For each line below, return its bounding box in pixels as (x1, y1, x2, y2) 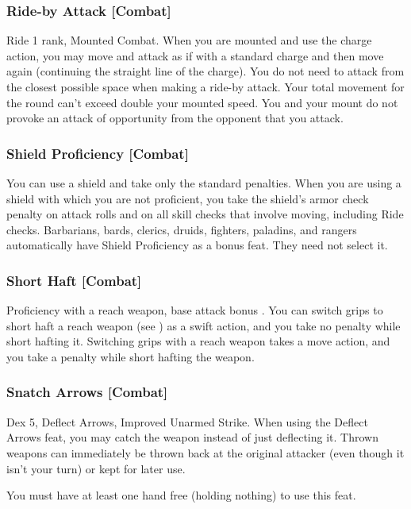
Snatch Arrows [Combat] (6, 382, 168, 402)
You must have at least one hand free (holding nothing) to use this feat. (6, 487, 356, 503)
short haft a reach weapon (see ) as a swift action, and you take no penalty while (6, 317, 401, 334)
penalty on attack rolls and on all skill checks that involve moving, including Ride (6, 206, 404, 222)
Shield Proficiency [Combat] (6, 143, 189, 163)
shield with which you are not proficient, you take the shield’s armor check (6, 190, 369, 206)
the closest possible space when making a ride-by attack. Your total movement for (6, 79, 405, 94)
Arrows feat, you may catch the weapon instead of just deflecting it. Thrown (6, 429, 378, 445)
